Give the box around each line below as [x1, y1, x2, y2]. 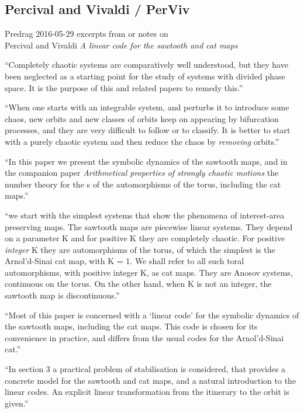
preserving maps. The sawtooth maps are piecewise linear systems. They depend [5, 220, 293, 232]
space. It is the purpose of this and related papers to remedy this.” [5, 81, 243, 93]
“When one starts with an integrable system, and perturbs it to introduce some [5, 101, 289, 113]
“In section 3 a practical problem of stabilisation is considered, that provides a [5, 363, 286, 375]
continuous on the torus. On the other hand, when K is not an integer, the [5, 277, 272, 290]
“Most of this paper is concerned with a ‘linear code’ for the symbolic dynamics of [5, 308, 299, 321]
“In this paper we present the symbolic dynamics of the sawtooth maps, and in [5, 155, 288, 167]
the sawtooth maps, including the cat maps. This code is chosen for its [5, 320, 258, 332]
